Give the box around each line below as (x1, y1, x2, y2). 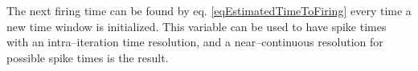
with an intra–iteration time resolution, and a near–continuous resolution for (6, 34, 383, 50)
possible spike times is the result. (6, 49, 169, 65)
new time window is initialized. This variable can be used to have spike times (6, 18, 387, 34)
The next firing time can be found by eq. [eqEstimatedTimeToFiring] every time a (6, 2, 412, 18)
